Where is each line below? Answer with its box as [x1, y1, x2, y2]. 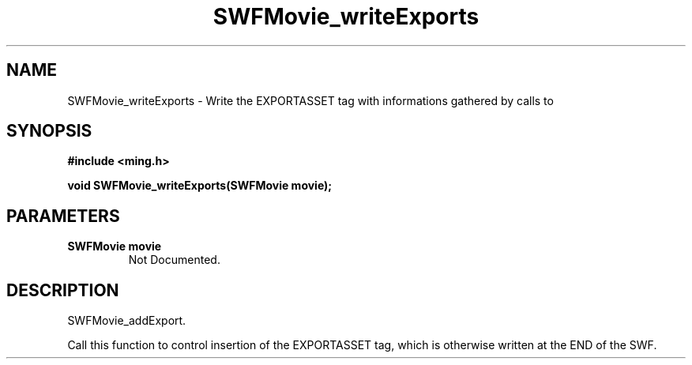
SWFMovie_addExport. [67, 314, 186, 328]
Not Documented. [128, 253, 220, 267]
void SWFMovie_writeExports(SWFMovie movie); [67, 179, 333, 193]
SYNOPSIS [6, 121, 92, 141]
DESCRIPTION [6, 280, 119, 300]
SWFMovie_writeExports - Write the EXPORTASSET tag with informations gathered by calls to [67, 93, 554, 107]
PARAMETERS [6, 205, 120, 226]
